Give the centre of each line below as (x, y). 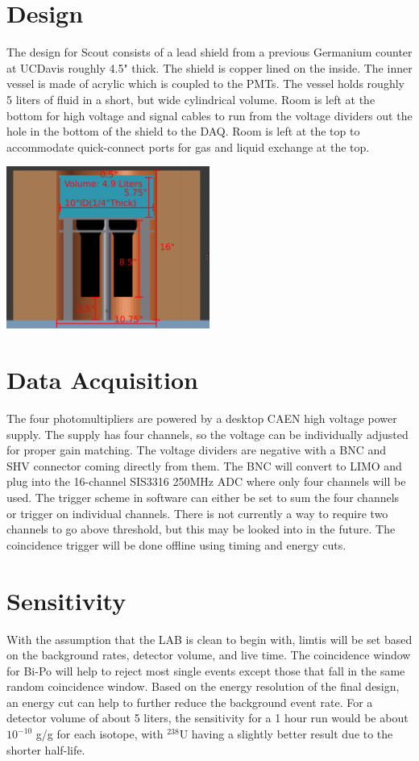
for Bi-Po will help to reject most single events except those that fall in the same (206, 670)
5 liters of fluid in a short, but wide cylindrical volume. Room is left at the (191, 99)
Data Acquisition (102, 380)
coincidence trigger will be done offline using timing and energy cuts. (176, 544)
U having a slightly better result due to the (286, 734)
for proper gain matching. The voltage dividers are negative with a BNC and (197, 450)
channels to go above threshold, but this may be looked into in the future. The (201, 529)
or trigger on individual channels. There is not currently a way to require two (197, 513)
